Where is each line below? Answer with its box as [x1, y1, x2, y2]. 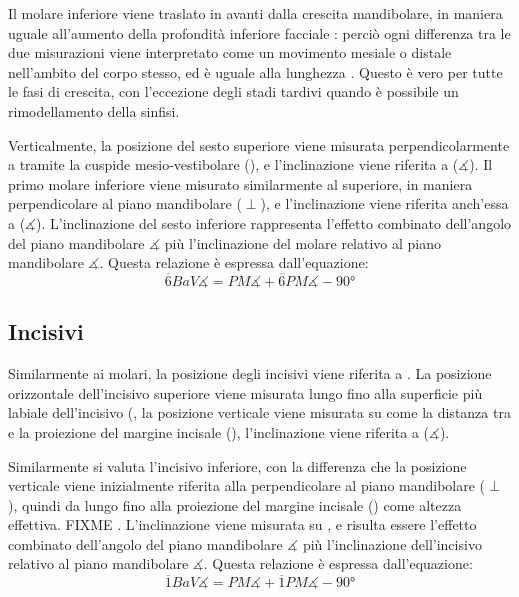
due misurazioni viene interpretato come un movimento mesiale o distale [8, 42, 452, 63]
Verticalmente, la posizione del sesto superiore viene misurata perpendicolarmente [8, 134, 510, 155]
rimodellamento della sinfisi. [8, 100, 180, 121]
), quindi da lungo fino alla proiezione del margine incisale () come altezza [8, 494, 462, 515]
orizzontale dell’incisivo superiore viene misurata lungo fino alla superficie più [8, 382, 483, 403]
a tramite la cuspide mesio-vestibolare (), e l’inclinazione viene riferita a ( [8, 154, 459, 175]
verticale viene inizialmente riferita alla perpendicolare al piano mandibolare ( [8, 475, 486, 496]
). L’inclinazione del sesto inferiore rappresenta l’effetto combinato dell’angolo [36, 212, 512, 233]
